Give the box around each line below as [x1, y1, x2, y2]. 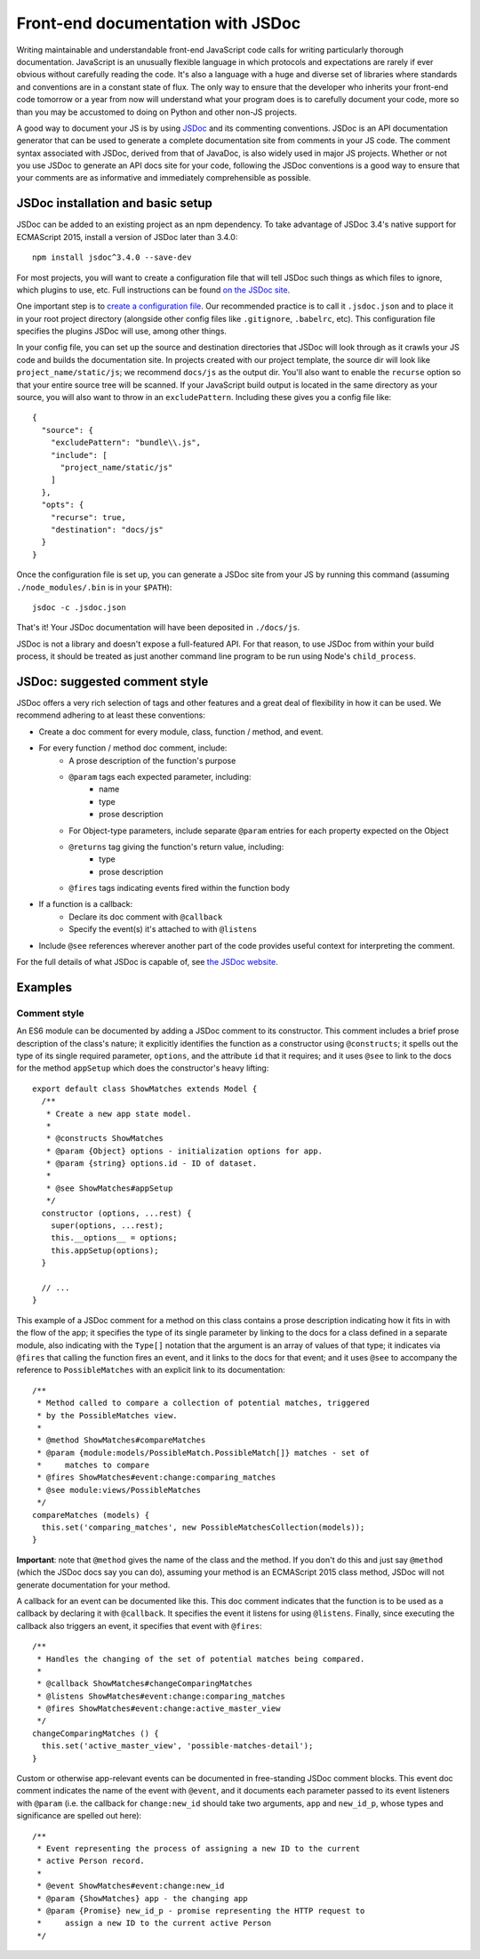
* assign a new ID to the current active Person [36, 1918, 271, 1929]
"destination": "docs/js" [50, 525, 164, 534]
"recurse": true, [50, 512, 126, 522]
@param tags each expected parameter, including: [68, 771, 252, 782]
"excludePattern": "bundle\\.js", [50, 438, 202, 448]
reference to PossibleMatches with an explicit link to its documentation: [16, 1365, 286, 1376]
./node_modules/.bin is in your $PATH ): [16, 582, 172, 592]
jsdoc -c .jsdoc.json [32, 602, 126, 613]
